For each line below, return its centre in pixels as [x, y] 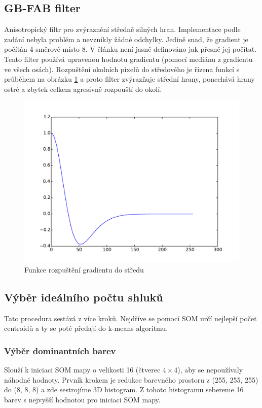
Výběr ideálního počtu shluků [84, 297]
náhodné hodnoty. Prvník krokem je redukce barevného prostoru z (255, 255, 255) [131, 379]
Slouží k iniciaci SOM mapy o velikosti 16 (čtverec [82, 370]
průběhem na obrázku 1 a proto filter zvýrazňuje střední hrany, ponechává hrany [129, 79]
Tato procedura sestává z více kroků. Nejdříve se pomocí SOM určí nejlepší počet [130, 318]
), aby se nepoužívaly [210, 370]
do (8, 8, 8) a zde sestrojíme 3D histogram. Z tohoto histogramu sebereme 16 [124, 389]
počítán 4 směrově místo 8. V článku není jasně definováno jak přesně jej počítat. [130, 49]
